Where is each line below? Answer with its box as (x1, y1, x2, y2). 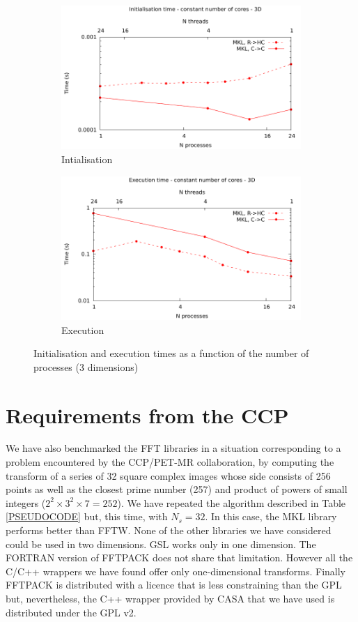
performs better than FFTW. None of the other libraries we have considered (6, 523, 332, 538)
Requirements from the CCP (6, 400, 289, 429)
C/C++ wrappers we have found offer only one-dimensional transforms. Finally (6, 563, 345, 578)
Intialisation (61, 151, 113, 166)
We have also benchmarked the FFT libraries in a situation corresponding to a (6, 441, 341, 455)
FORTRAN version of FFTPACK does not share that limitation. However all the (6, 550, 353, 565)
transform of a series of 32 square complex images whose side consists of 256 (6, 468, 331, 483)
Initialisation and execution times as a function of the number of (33, 346, 309, 361)
